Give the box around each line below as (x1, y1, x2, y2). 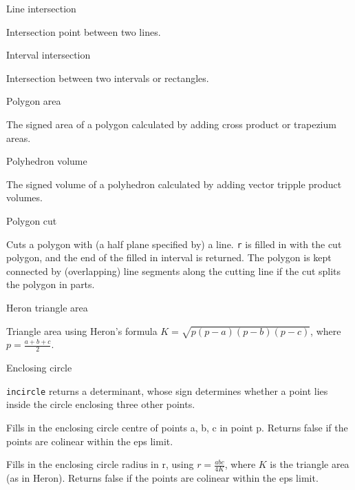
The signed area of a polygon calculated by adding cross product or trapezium (6, 116, 336, 131)
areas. (6, 130, 31, 145)
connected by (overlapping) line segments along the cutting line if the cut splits (6, 263, 341, 278)
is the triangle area (270, 457, 349, 471)
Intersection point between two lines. (6, 24, 161, 39)
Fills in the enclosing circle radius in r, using (6, 457, 194, 471)
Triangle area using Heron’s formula (6, 323, 158, 338)
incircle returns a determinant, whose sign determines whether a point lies (6, 383, 328, 398)
